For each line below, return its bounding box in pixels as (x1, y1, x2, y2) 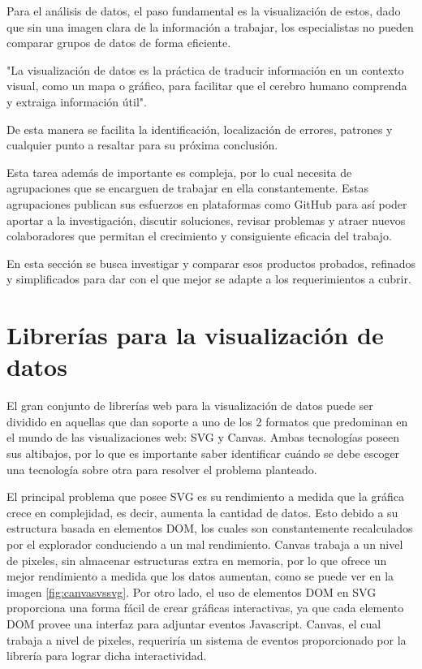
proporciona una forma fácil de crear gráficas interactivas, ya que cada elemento (6, 599, 404, 616)
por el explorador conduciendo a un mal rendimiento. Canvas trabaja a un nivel (6, 535, 403, 552)
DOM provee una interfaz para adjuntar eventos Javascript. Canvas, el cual (6, 615, 381, 632)
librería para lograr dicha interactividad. (6, 647, 207, 664)
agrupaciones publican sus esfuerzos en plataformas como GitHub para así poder (6, 195, 407, 212)
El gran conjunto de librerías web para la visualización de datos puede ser (6, 397, 373, 414)
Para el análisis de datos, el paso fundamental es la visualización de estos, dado (6, 2, 401, 19)
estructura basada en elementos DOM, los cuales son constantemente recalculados (6, 520, 413, 537)
